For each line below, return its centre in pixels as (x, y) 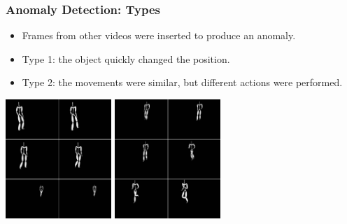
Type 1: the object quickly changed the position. (126, 58)
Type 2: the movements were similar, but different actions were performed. (182, 82)
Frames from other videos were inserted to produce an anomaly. (159, 35)
